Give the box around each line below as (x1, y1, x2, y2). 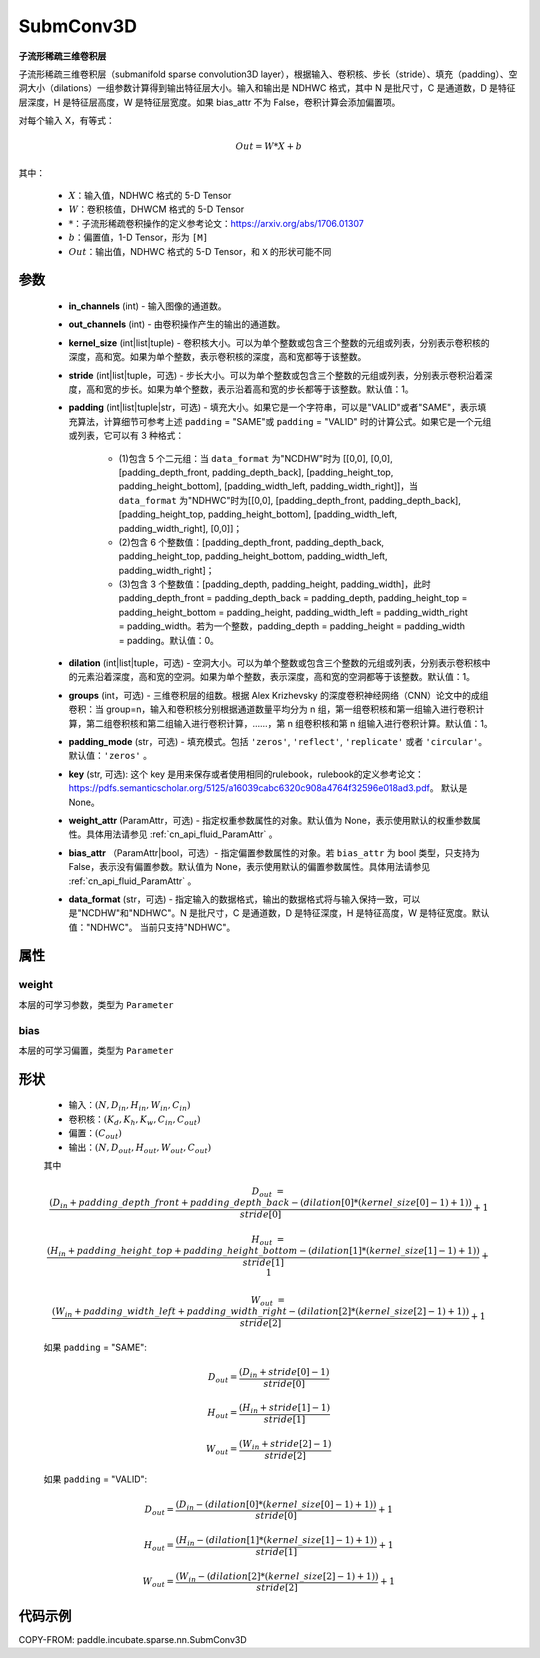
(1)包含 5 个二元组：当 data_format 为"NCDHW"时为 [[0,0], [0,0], (118, 452, 394, 464)
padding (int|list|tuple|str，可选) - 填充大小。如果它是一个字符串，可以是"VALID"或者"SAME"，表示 (68, 401, 478, 414)
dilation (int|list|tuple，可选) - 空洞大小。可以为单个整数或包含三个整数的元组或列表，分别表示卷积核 (68, 657, 482, 669)
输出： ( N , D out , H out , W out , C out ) (68, 1141, 212, 1155)
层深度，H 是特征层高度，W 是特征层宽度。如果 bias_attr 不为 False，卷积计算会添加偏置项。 (18, 96, 401, 108)
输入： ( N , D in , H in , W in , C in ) (68, 1099, 191, 1114)
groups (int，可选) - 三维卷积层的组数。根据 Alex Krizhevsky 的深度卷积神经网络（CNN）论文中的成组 (68, 689, 489, 701)
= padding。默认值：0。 (118, 634, 219, 646)
